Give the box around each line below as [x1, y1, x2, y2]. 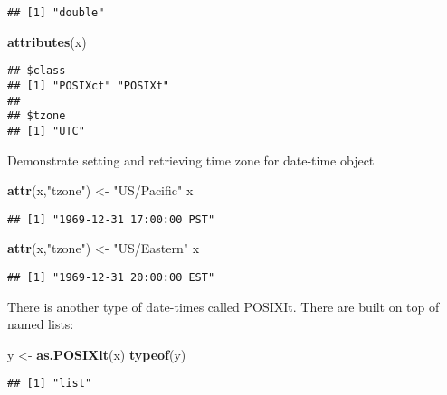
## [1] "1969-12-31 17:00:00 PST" [7, 212, 215, 226]
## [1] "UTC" [7, 124, 85, 137]
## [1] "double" [7, 6, 105, 19]
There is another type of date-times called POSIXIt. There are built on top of [7, 296, 440, 315]
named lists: [7, 315, 74, 334]
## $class [7, 64, 66, 78]
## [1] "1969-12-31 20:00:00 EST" [7, 270, 215, 284]
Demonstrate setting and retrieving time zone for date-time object [7, 150, 375, 169]
